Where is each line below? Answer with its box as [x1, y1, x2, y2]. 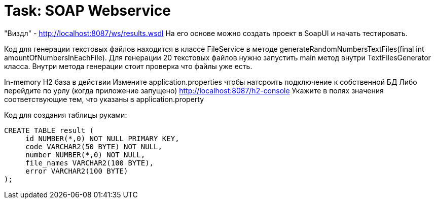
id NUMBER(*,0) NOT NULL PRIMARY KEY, [25, 134, 179, 143]
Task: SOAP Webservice [4, 2, 171, 19]
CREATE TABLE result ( [4, 126, 94, 134]
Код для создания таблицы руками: [4, 110, 127, 119]
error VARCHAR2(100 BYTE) [25, 166, 128, 175]
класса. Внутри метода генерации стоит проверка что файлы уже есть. [4, 61, 252, 71]
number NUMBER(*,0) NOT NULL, [25, 150, 146, 159]
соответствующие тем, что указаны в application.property [4, 94, 204, 104]
